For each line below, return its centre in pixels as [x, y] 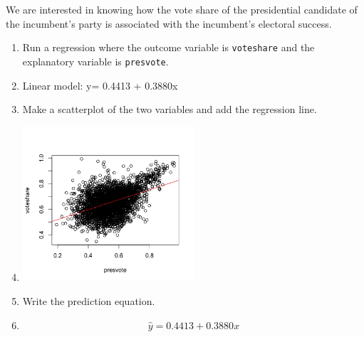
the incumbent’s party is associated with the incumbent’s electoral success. [169, 23]
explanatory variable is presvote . [95, 61]
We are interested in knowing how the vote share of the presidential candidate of [182, 9]
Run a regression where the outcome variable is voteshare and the [168, 47]
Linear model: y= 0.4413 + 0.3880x [100, 85]
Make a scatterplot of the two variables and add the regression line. [170, 109]
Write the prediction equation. [89, 301]
